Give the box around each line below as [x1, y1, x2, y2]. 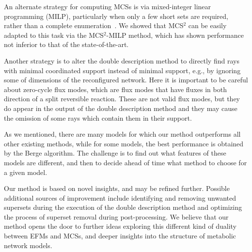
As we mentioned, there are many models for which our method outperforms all [4, 129, 241, 139]
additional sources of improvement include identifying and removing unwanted [4, 192, 236, 203]
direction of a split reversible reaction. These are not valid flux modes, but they [4, 94, 240, 104]
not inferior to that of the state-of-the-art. [4, 39, 129, 49]
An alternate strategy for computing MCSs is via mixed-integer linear [4, 1, 211, 11]
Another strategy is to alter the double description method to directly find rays [4, 55, 239, 65]
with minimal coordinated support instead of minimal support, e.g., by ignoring [4, 65, 241, 75]
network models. [4, 240, 52, 250]
